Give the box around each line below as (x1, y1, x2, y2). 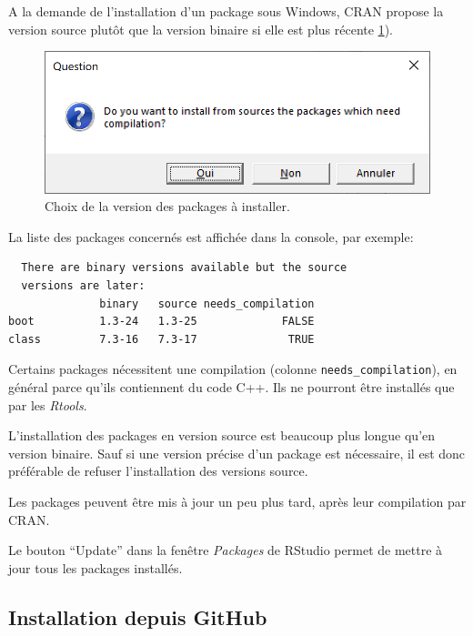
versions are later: (21, 278, 146, 292)
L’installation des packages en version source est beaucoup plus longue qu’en (8, 426, 436, 445)
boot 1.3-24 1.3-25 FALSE (8, 315, 315, 328)
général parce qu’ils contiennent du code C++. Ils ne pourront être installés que (8, 378, 455, 397)
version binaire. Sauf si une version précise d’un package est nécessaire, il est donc (8, 443, 466, 462)
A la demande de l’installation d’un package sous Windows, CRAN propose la (8, 2, 444, 20)
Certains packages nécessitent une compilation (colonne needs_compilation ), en (8, 359, 458, 379)
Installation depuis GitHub (8, 602, 267, 631)
